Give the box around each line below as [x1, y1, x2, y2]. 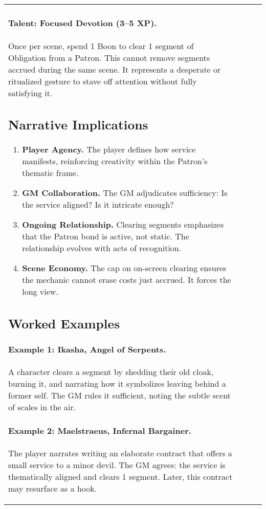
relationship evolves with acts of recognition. [22, 242, 182, 254]
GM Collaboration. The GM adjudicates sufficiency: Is [22, 187, 228, 199]
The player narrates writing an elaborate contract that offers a [8, 447, 232, 459]
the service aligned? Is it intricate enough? [22, 198, 174, 211]
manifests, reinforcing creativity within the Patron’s [22, 155, 208, 167]
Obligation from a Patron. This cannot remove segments [8, 51, 210, 63]
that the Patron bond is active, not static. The [22, 230, 189, 242]
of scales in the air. [8, 401, 76, 413]
